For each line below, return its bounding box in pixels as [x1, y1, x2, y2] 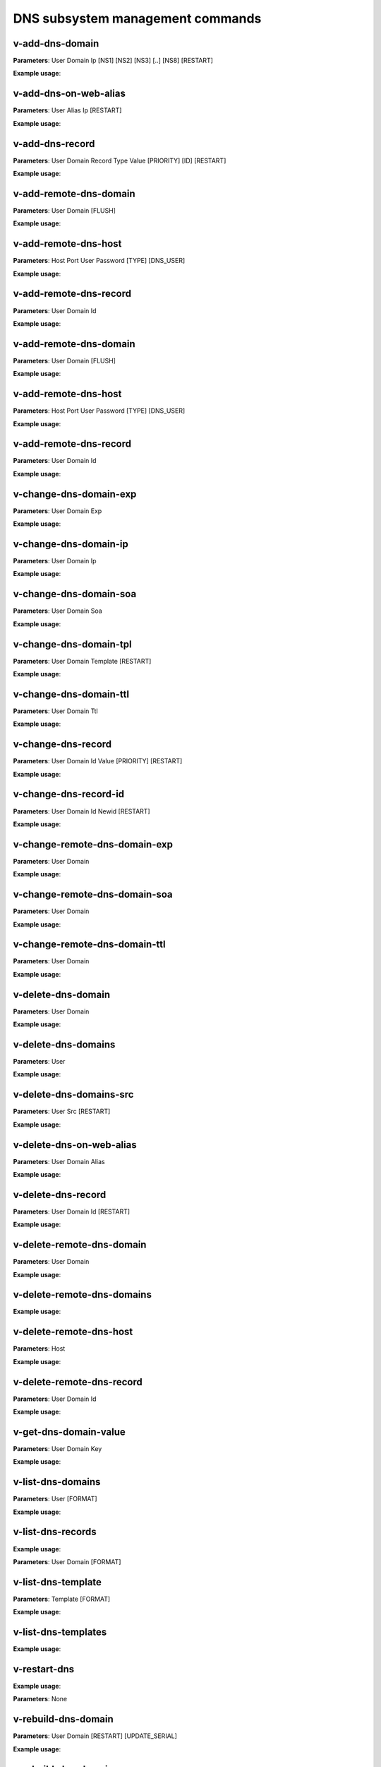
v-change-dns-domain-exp [13, 488, 137, 500]
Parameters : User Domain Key [13, 1444, 102, 1452]
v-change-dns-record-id [13, 788, 125, 800]
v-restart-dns [13, 1663, 75, 1675]
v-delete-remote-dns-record [13, 1375, 143, 1388]
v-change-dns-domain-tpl [13, 638, 132, 650]
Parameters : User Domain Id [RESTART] [13, 1207, 131, 1216]
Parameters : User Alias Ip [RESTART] [13, 106, 122, 115]
